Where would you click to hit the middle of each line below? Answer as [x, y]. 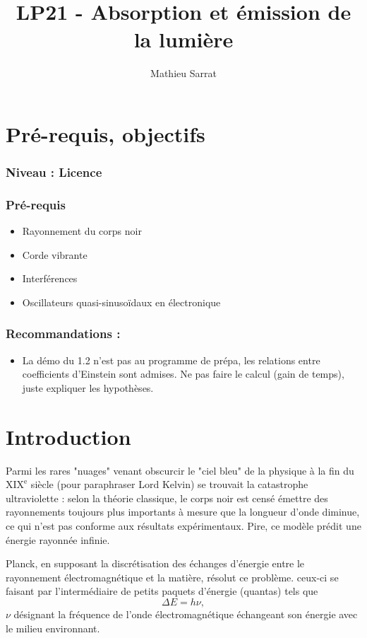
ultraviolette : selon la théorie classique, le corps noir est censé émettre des [167, 498]
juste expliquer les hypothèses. [88, 387]
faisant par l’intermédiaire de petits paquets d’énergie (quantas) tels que [162, 591]
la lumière [183, 39]
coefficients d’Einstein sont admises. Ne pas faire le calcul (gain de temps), [183, 374]
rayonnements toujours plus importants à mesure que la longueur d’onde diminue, [183, 512]
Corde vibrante [55, 254]
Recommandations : [63, 333]
